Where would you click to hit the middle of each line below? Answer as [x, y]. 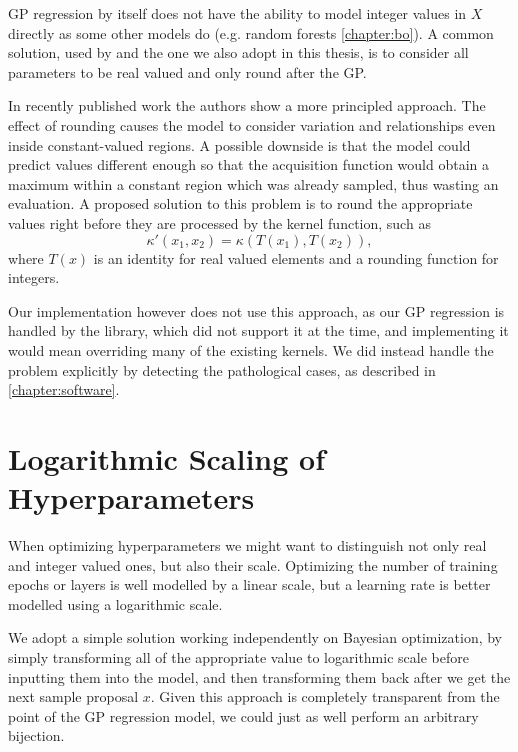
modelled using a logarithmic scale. [115, 603]
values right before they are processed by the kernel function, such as [219, 222]
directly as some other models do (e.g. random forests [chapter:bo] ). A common [251, 32]
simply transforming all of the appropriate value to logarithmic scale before [238, 656]
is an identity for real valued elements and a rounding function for [296, 257]
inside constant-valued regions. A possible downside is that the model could [239, 144]
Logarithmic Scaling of [166, 457]
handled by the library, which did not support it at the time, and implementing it [258, 330]
